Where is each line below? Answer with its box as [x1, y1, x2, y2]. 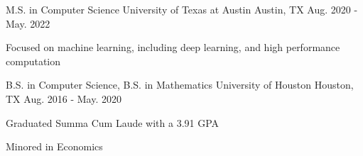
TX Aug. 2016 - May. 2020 [6, 91, 121, 106]
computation [6, 53, 61, 68]
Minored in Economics [6, 139, 103, 154]
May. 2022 [6, 16, 50, 30]
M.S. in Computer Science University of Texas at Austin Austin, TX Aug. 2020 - [6, 2, 358, 16]
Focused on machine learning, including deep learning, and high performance [6, 40, 340, 55]
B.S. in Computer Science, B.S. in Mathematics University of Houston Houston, [6, 77, 354, 92]
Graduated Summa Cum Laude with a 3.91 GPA [6, 115, 220, 130]
